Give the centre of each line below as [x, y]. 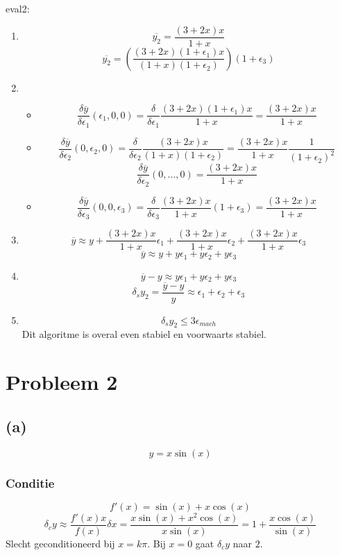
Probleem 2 [62, 382]
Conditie [30, 483]
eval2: [18, 8]
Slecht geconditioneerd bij [60, 543]
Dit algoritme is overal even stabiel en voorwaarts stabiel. [144, 334]
